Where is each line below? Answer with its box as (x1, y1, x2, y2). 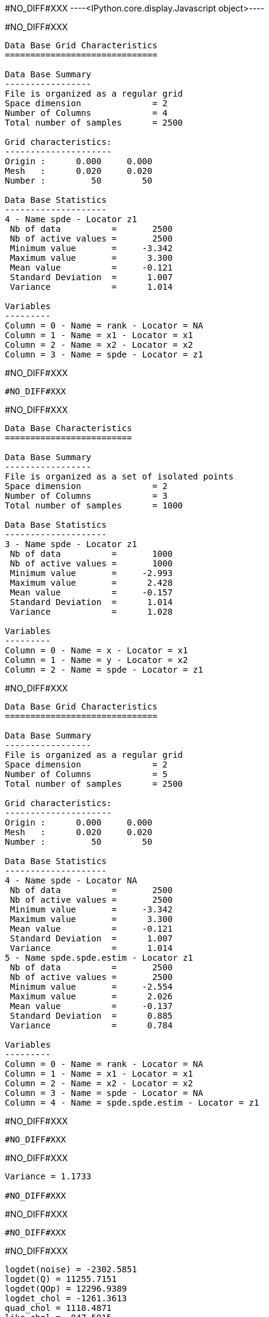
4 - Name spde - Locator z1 (5, 214, 138, 224)
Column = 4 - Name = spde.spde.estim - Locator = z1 (5, 1098, 259, 1107)
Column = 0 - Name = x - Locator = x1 (5, 646, 188, 655)
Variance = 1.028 (10, 607, 173, 617)
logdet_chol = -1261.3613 (5, 1293, 127, 1303)
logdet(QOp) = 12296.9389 (5, 1284, 127, 1293)
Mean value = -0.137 (10, 1001, 173, 1011)
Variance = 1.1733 (5, 1171, 92, 1181)
